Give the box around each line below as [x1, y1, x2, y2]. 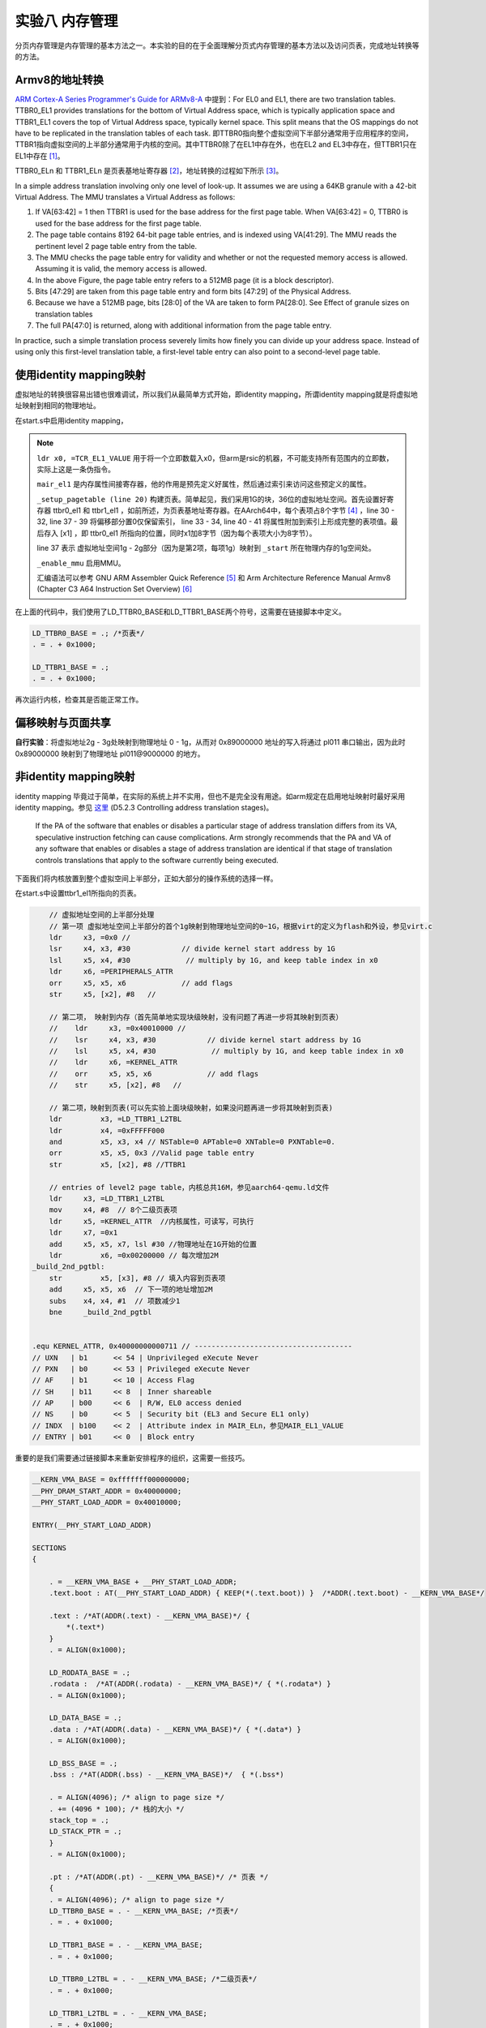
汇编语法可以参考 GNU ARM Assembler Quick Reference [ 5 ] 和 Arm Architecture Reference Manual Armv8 [36, 573, 391, 583]
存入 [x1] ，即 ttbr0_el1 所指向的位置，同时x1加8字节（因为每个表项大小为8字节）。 [43, 528, 317, 538]
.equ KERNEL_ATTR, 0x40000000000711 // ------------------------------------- [32, 1342, 352, 1351]
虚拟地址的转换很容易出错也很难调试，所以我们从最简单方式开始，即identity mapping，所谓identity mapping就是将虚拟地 [15, 389, 419, 399]
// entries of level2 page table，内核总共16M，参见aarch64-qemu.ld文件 [49, 1183, 330, 1192]
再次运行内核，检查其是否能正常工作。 [15, 694, 143, 705]
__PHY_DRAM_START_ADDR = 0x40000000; [32, 1486, 182, 1496]
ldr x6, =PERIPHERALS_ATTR [49, 967, 173, 977]
